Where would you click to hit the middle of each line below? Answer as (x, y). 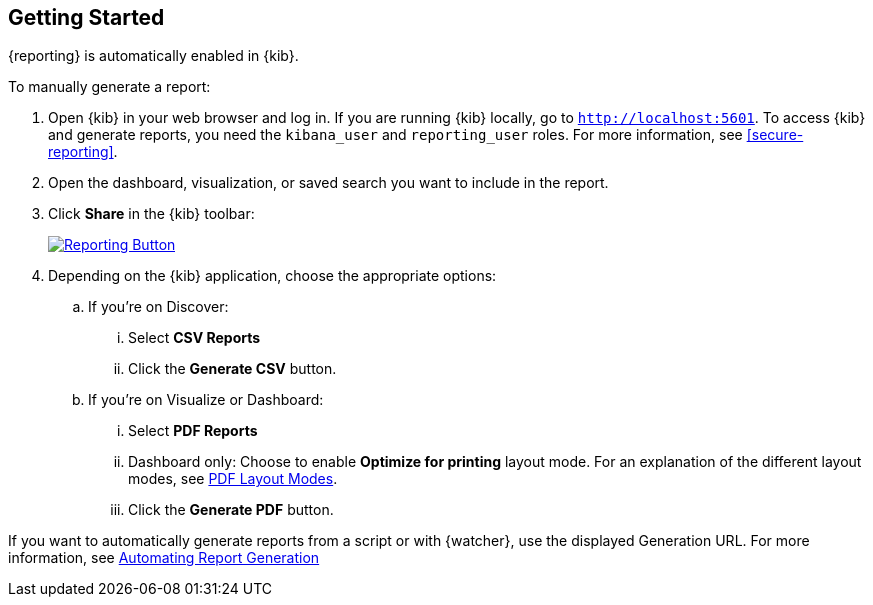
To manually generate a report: (109, 87)
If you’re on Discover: (158, 307)
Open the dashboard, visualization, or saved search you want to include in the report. (328, 183)
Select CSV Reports (194, 338)
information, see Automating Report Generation (164, 558)
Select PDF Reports (193, 431)
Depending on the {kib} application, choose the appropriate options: (272, 276)
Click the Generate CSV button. (232, 369)
